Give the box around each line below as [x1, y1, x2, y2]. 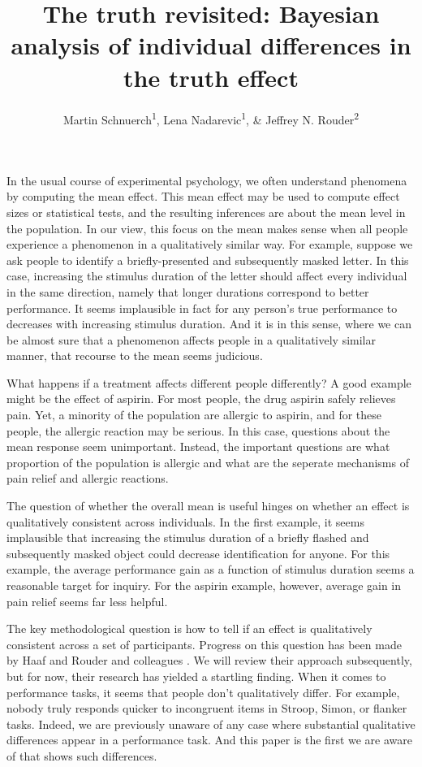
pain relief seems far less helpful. [6, 592, 168, 609]
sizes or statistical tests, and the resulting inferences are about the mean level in [6, 203, 406, 220]
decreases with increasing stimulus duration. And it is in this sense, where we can [6, 315, 411, 332]
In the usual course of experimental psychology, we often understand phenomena [6, 171, 407, 188]
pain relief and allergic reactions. [6, 470, 169, 487]
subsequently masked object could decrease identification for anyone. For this [6, 544, 390, 561]
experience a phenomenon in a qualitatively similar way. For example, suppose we [6, 236, 413, 253]
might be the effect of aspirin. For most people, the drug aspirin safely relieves [6, 390, 396, 407]
